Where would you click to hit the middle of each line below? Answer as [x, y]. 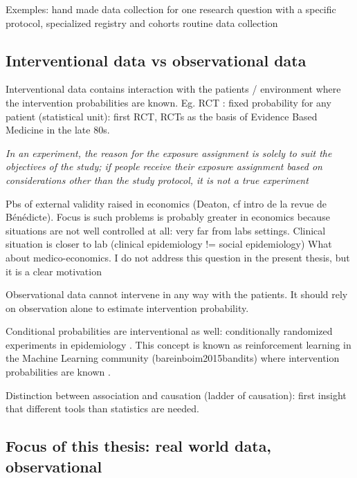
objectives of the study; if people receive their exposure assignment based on [164, 166]
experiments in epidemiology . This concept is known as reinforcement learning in [178, 344]
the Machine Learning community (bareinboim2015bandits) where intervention [173, 358]
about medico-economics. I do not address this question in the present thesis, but [178, 257]
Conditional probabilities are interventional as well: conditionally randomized [169, 331]
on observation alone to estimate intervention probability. [127, 307]
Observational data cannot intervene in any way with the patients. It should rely [177, 294]
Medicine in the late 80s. [58, 130]
